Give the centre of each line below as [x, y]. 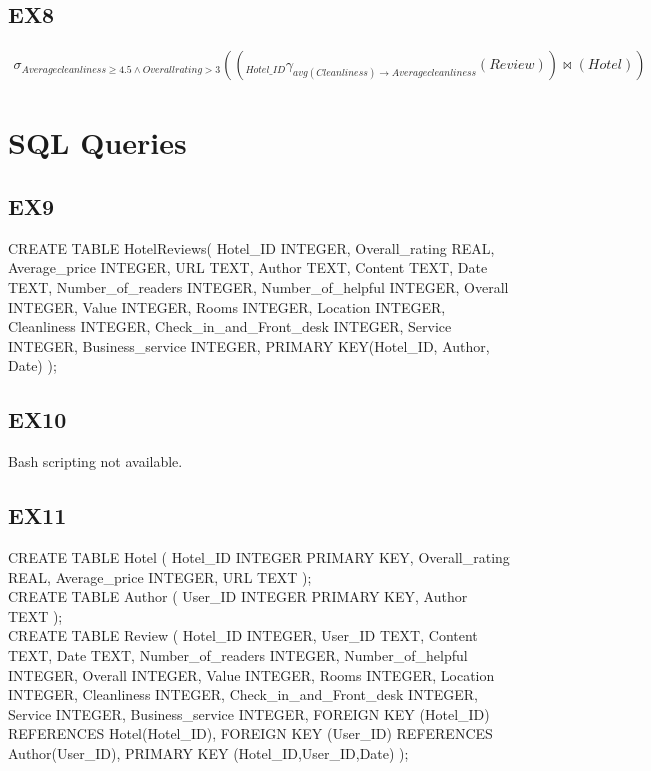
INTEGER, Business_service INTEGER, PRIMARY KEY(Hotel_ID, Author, [249, 345]
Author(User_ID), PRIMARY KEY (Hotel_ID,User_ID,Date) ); [208, 752]
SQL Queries [97, 142]
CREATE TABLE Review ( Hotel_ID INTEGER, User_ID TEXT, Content [243, 635]
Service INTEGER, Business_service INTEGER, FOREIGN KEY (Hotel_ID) [249, 713]
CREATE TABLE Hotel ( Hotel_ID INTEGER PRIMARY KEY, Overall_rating [259, 556]
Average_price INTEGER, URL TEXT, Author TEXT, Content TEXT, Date [248, 267]
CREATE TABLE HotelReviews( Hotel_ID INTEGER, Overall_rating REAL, [251, 247]
